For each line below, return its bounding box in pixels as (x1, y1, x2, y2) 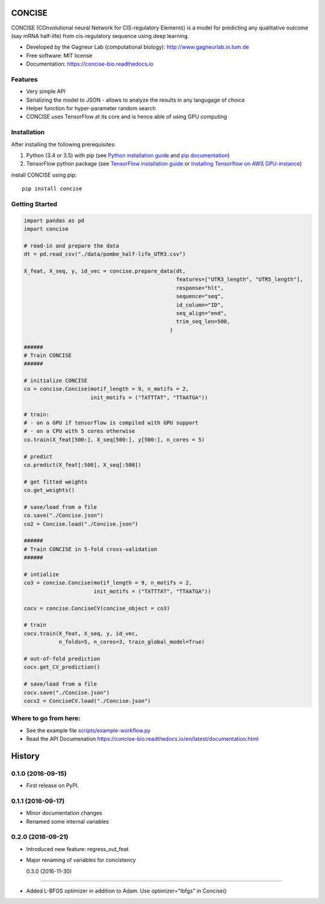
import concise (23, 226, 69, 232)
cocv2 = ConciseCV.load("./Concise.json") (23, 697, 151, 704)
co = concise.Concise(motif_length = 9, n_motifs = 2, (23, 385, 189, 393)
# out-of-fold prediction (23, 655, 101, 662)
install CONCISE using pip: (11, 171, 77, 178)
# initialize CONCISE (23, 377, 88, 384)
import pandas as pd (23, 217, 84, 224)
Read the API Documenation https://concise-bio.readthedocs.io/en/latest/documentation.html (26, 735, 259, 743)
